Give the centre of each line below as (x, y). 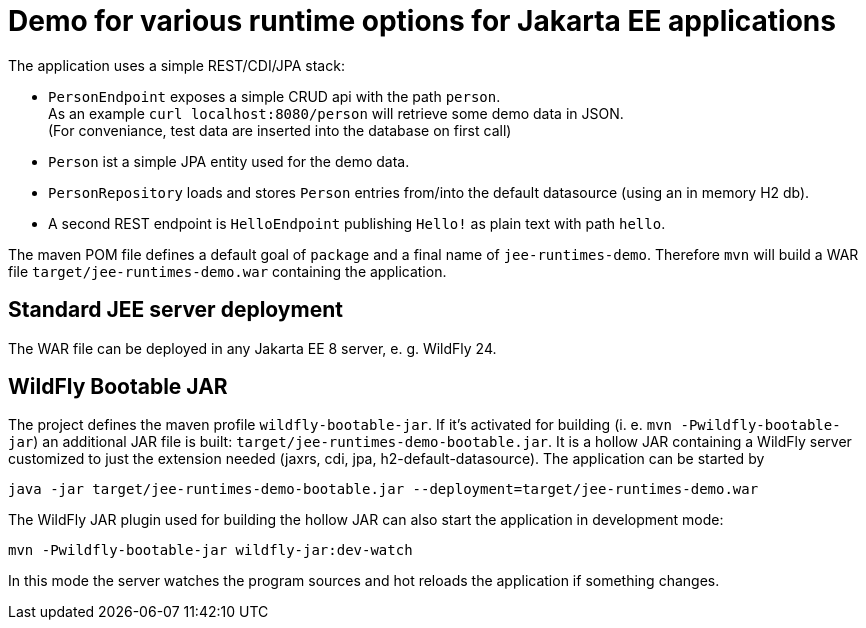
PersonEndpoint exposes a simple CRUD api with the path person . (274, 96)
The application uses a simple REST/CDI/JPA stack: (176, 65)
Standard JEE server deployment (175, 310)
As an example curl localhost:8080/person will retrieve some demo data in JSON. (336, 113)
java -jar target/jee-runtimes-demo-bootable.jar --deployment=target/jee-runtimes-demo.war (383, 489)
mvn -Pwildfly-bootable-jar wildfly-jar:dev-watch (210, 550)
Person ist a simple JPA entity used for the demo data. (229, 161)
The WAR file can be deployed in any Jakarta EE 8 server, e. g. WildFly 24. (252, 348)
